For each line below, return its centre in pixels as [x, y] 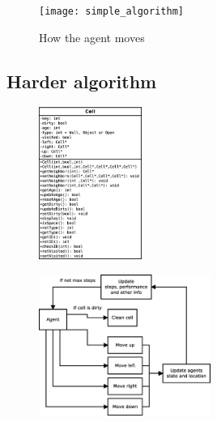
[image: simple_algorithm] [111, 11]
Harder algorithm [82, 81]
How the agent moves [92, 37]
